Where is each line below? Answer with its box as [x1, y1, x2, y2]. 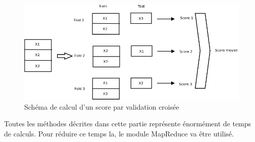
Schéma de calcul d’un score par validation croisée [24, 101, 179, 112]
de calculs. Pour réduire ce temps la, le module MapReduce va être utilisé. [4, 128, 234, 138]
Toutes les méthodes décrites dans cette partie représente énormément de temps [4, 118, 251, 129]
